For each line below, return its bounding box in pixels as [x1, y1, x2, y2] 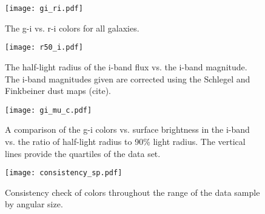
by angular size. [5, 198, 63, 210]
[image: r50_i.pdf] [5, 43, 83, 52]
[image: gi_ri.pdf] [5, 4, 83, 13]
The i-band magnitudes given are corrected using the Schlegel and [5, 72, 250, 85]
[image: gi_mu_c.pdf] [5, 105, 92, 115]
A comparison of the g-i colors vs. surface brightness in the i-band [5, 123, 250, 136]
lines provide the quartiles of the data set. [5, 147, 161, 159]
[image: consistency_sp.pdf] [5, 169, 122, 178]
